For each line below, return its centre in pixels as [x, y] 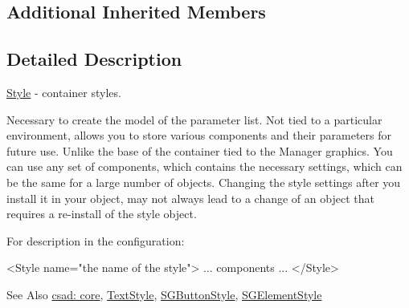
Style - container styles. [64, 92]
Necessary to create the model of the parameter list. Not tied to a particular [194, 119]
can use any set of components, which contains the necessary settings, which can [204, 166]
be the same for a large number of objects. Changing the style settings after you [204, 182]
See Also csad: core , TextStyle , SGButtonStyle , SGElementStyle [164, 294]
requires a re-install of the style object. [102, 214]
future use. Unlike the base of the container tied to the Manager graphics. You [200, 150]
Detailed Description [94, 59]
